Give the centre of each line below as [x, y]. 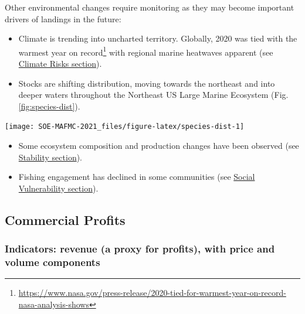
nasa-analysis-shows [54, 304]
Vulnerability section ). [58, 188]
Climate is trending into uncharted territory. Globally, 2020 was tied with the [158, 38]
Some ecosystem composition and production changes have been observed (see [159, 146]
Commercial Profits [65, 219]
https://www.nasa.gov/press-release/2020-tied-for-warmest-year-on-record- [152, 293]
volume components [52, 262]
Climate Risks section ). [60, 64]
